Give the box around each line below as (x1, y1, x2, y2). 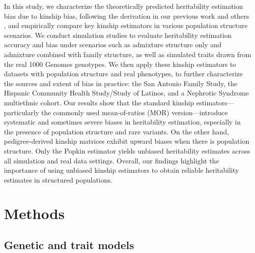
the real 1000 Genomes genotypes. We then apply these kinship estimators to (4, 59, 236, 69)
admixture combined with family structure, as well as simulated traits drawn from (4, 49, 252, 59)
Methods (4, 203, 65, 223)
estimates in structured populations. (4, 174, 113, 185)
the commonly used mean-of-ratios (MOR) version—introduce (41, 107, 228, 117)
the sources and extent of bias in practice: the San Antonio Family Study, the (4, 78, 237, 88)
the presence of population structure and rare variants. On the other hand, (4, 126, 229, 136)
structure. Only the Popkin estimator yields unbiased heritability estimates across (4, 145, 250, 156)
